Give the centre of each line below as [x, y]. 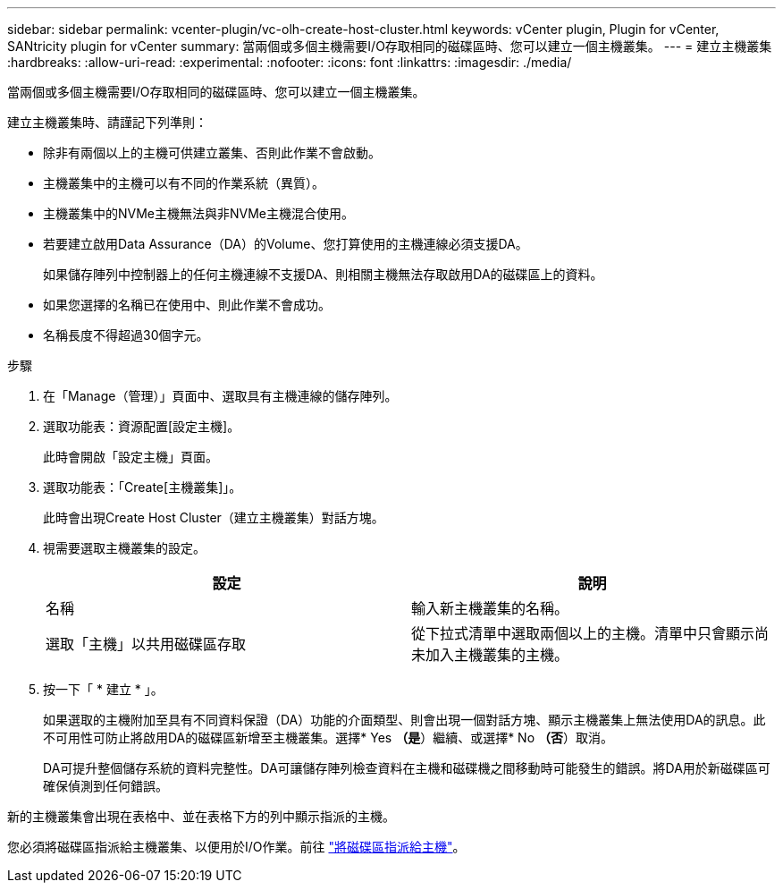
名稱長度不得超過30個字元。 [126, 335]
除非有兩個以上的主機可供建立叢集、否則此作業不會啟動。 [212, 153]
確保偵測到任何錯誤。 [105, 786]
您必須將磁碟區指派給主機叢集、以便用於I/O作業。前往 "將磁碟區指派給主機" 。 [236, 847]
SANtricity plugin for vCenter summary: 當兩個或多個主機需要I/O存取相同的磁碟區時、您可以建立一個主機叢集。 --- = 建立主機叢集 [390, 46]
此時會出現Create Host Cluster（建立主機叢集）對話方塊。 [214, 517]
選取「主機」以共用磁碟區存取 [146, 644]
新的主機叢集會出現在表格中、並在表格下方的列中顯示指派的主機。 [201, 816]
